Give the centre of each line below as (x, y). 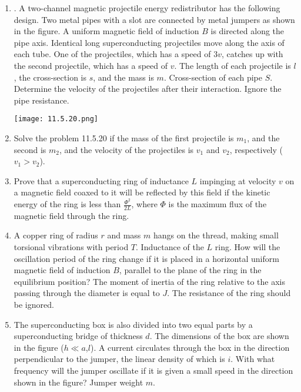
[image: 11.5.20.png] (56, 119)
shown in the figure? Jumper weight (78, 382)
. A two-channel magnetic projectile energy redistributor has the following (147, 8)
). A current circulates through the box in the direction (190, 347)
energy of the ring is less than (67, 204)
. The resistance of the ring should (229, 293)
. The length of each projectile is (233, 65)
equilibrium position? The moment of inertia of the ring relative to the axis (149, 281)
